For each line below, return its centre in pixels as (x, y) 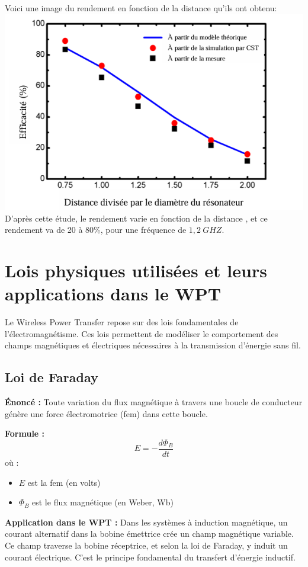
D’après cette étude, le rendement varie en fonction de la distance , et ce (136, 218)
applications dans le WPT (113, 294)
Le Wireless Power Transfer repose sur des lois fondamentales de (122, 322)
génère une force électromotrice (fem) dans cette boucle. (106, 413)
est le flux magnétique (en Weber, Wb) (103, 502)
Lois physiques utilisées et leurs (136, 270)
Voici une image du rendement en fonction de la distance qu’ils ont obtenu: (141, 8)
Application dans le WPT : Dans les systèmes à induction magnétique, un (146, 522)
